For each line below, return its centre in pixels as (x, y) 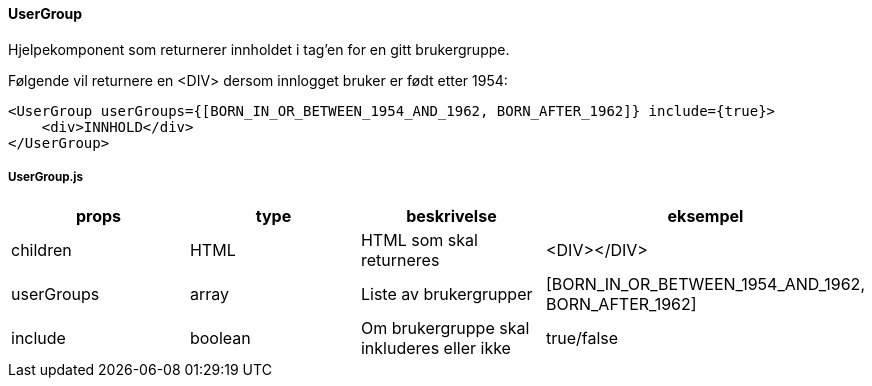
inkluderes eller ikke (435, 348)
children (41, 250)
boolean (220, 338)
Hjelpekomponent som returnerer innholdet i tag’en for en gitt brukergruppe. (259, 49)
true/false (582, 338)
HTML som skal (419, 240)
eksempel (705, 216)
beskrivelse (451, 216)
